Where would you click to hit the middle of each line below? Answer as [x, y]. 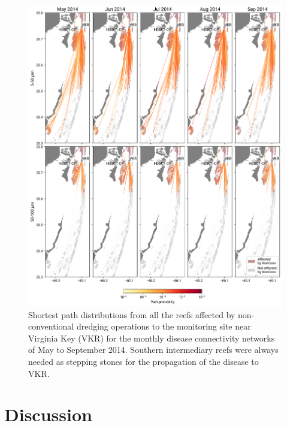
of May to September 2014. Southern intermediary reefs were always [153, 350]
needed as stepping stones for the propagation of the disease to [143, 362]
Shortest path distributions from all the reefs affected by [132, 314]
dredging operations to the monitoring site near [164, 326]
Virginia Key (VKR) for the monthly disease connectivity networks [152, 338]
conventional [51, 326]
